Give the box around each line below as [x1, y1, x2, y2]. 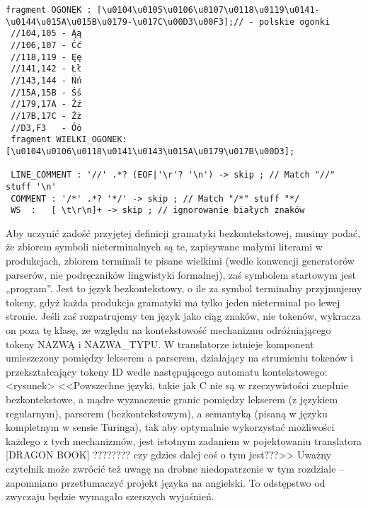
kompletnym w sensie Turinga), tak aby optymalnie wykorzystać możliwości [6, 420, 335, 434]
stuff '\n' [6, 181, 57, 192]
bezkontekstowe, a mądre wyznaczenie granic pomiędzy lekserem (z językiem [6, 391, 338, 406]
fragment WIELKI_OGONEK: [11, 134, 127, 145]
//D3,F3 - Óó [11, 122, 82, 133]
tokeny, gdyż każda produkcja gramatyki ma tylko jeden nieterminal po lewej [6, 294, 340, 309]
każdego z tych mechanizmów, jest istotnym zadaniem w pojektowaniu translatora [6, 433, 362, 448]
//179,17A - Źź [11, 99, 82, 110]
